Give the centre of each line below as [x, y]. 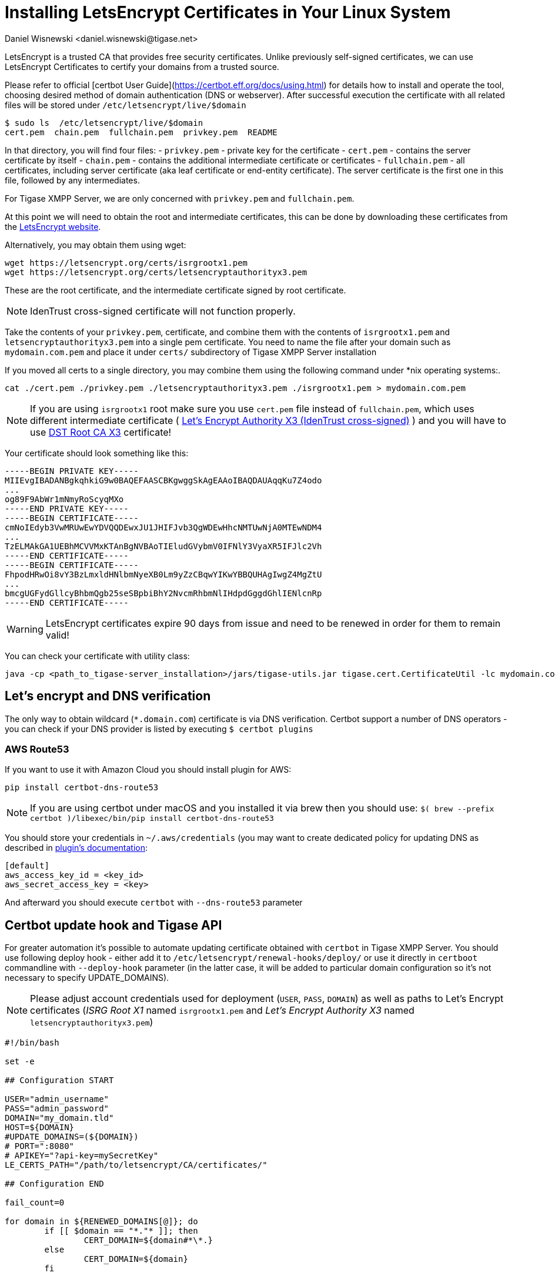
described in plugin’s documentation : [76, 848]
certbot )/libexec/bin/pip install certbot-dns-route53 [152, 819]
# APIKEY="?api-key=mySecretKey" [82, 1156]
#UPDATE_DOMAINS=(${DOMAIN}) [72, 1137]
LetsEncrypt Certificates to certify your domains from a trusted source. [142, 66]
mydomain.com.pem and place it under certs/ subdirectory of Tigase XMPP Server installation [191, 352]
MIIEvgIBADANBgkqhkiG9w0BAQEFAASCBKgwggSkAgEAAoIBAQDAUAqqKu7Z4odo [163, 480]
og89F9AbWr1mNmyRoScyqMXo [64, 499]
